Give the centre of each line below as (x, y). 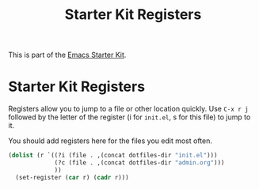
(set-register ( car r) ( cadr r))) (72, 177)
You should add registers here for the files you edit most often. (110, 141)
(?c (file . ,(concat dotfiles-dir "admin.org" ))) (139, 163)
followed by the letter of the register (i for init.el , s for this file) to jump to (129, 117)
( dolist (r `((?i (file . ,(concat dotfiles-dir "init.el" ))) (113, 156)
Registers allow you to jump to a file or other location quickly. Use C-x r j (128, 109)
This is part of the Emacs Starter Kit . (67, 55)
